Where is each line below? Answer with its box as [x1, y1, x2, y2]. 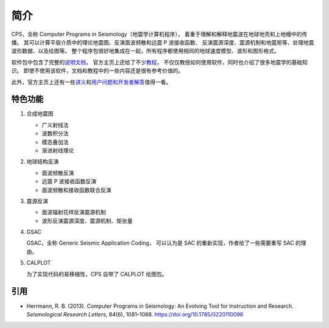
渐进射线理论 [41, 147, 74, 154]
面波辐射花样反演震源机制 [41, 209, 106, 216]
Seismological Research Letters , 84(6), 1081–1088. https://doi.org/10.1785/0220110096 [26, 310, 244, 318]
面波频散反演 [41, 169, 74, 176]
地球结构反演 [26, 158, 59, 166]
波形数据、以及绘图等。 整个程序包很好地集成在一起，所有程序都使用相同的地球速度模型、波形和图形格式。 [11, 47, 280, 55]
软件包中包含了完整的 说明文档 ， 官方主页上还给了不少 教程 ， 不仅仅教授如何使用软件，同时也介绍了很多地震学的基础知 [11, 58, 308, 66]
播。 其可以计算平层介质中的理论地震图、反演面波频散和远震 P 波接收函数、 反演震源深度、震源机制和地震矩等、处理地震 [11, 38, 314, 46]
